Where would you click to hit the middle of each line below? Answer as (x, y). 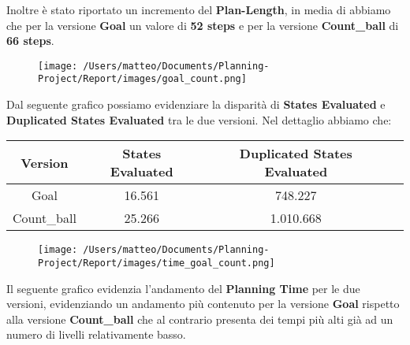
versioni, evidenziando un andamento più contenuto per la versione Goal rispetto (203, 304)
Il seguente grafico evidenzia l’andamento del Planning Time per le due (183, 288)
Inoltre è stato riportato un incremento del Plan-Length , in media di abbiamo (199, 9)
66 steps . (30, 41)
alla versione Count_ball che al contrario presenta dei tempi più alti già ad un (200, 319)
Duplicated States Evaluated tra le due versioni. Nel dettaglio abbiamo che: (199, 119)
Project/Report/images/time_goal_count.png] (157, 263)
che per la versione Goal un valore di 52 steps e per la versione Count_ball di (203, 25)
